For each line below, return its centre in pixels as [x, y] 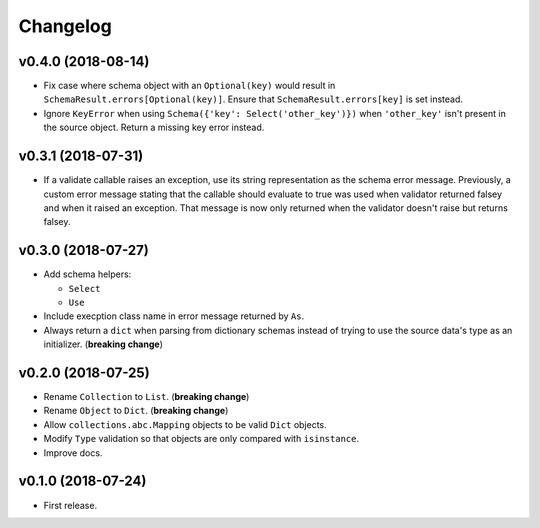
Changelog [65, 26]
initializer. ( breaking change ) [103, 344]
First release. [70, 505]
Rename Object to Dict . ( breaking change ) [136, 411]
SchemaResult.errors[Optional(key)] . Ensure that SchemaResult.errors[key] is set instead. [253, 99]
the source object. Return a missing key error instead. [154, 127]
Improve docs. [73, 452]
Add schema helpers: [87, 274]
